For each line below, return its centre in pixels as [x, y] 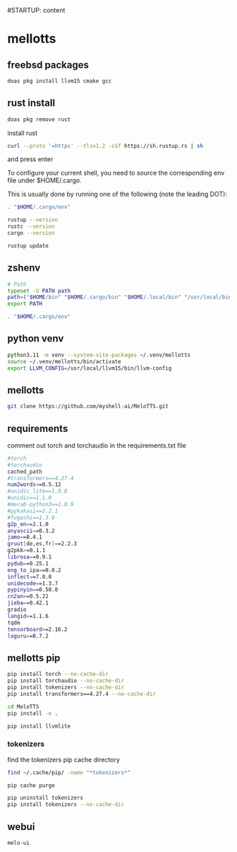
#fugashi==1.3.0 [31, 518]
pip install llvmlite [39, 726]
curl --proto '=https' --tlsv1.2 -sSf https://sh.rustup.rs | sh [105, 146]
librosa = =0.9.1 [30, 557]
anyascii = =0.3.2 [31, 531]
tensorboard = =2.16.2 [38, 629]
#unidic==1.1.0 [30, 498]
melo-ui [19, 843]
